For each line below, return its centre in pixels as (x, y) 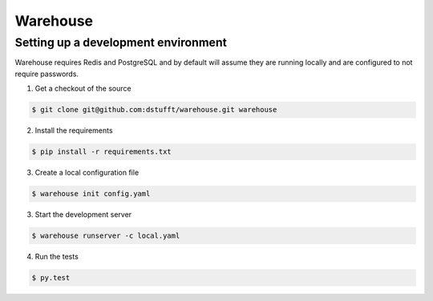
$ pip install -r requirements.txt (101, 152)
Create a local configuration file (87, 173)
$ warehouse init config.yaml (91, 194)
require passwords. (47, 74)
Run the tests (57, 257)
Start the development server (83, 215)
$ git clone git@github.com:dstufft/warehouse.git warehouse (154, 110)
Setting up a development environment (121, 42)
